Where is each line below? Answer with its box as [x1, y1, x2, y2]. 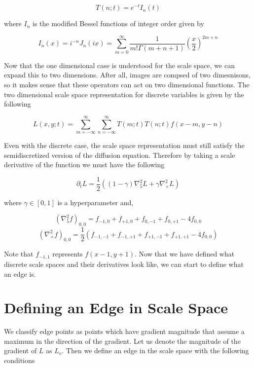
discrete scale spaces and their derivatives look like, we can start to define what [4, 258, 244, 269]
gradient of [4, 345, 37, 356]
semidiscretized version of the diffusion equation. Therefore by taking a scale [4, 149, 235, 160]
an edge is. [4, 268, 36, 279]
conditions [4, 355, 35, 365]
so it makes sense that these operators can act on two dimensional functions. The [4, 79, 250, 89]
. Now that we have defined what [134, 249, 235, 259]
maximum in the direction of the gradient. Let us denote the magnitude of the [4, 335, 241, 346]
